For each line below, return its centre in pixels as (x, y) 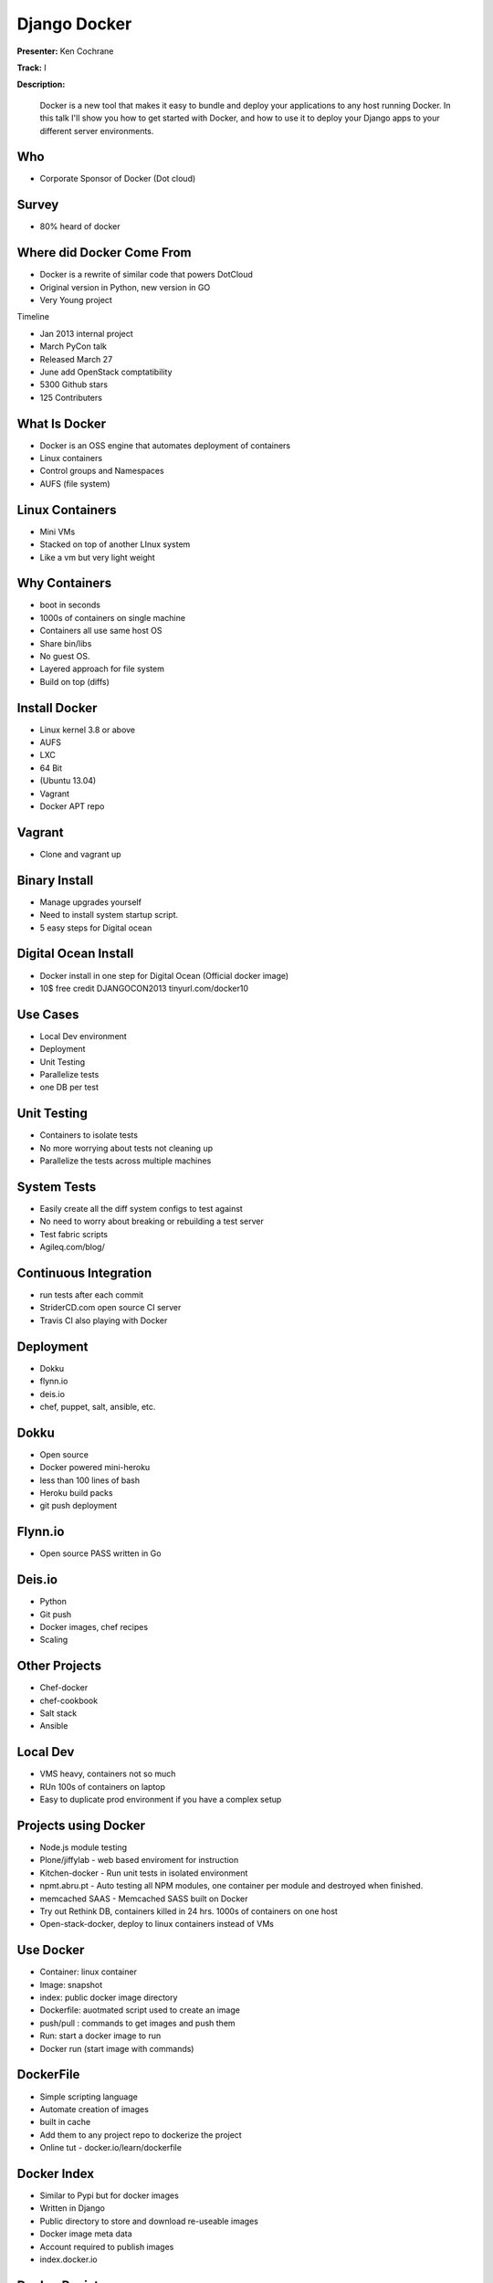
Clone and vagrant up (81, 854)
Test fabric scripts (74, 1234)
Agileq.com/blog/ (72, 1247)
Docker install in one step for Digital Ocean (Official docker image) (164, 975)
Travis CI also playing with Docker (104, 1320)
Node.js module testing (84, 1847)
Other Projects (59, 1666)
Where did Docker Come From (104, 252)
